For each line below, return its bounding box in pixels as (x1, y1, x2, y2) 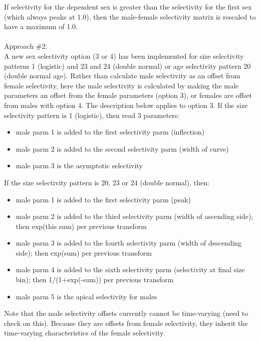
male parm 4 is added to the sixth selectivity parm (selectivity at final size (16, 264, 245, 275)
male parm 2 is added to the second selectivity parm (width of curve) (16, 143, 229, 154)
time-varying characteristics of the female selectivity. (4, 327, 165, 338)
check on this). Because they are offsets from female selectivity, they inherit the (4, 317, 248, 328)
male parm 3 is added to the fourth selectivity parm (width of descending (16, 238, 242, 248)
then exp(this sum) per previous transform (16, 220, 147, 231)
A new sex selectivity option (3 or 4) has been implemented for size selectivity (4, 50, 244, 61)
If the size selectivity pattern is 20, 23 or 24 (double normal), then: (4, 177, 209, 187)
